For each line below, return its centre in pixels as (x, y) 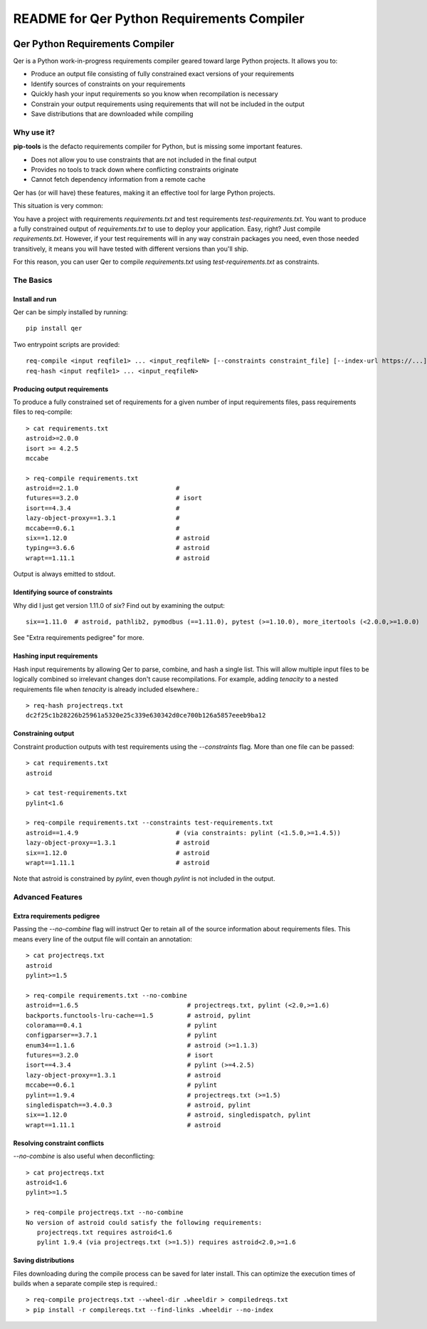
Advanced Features (48, 897)
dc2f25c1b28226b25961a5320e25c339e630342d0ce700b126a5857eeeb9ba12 (146, 715)
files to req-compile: (43, 412)
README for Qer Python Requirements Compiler (159, 19)
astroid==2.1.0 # (103, 488)
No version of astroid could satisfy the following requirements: (144, 1222)
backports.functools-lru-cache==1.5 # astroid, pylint (138, 1015)
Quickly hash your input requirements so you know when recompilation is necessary (155, 94)
